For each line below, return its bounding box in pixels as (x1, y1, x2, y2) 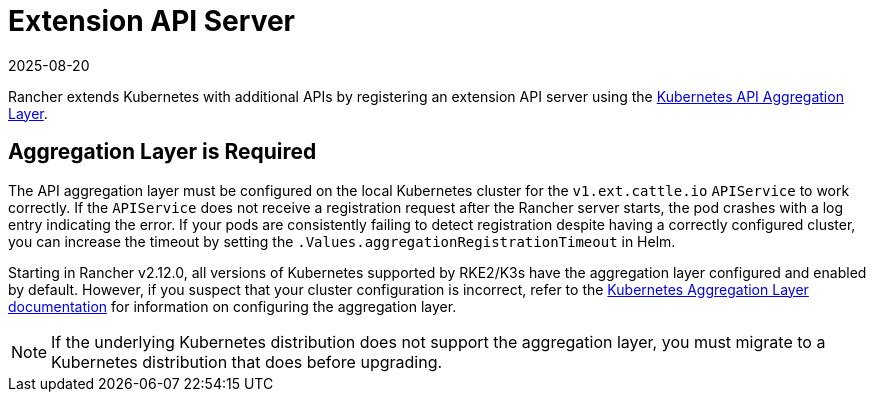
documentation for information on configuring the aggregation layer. (8, 297, 457, 315)
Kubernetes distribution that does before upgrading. (51, 351, 443, 372)
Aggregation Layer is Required (8, 139, 317, 165)
